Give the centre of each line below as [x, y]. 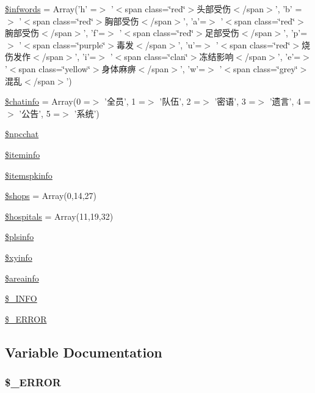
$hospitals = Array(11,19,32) [59, 216]
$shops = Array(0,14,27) [51, 196]
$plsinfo [20, 237]
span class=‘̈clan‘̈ [156, 57]
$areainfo [22, 278]
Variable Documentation [84, 352]
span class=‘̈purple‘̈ [69, 44]
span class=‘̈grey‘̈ [266, 68]
